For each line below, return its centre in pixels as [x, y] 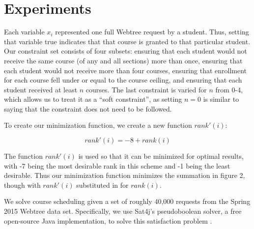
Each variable [24, 32]
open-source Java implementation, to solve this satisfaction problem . [108, 220]
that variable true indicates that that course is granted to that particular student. [127, 41]
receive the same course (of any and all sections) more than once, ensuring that [123, 60]
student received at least [41, 89]
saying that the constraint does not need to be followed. [88, 108]
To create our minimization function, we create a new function [98, 125]
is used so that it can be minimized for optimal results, [161, 156]
